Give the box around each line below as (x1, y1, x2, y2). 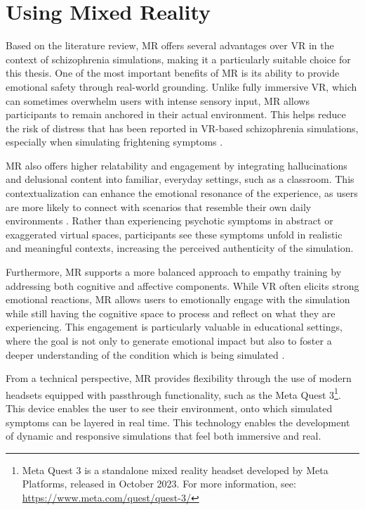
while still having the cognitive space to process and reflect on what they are (6, 305, 336, 320)
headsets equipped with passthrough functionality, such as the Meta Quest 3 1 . (6, 385, 341, 402)
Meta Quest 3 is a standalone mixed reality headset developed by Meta (22, 462, 328, 477)
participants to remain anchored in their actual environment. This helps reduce (6, 107, 346, 122)
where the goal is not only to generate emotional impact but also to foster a (6, 333, 332, 348)
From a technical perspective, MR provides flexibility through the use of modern (6, 371, 352, 385)
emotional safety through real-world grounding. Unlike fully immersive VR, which (6, 79, 357, 94)
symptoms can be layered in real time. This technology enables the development (6, 414, 350, 429)
